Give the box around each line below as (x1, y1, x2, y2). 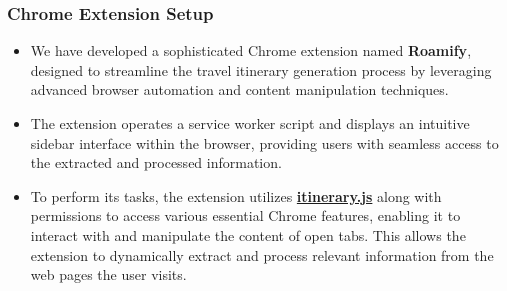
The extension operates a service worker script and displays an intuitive (30, 113, 470, 133)
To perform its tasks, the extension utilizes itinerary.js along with (30, 185, 442, 206)
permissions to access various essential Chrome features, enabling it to (30, 205, 461, 226)
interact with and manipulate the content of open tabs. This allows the (30, 224, 466, 245)
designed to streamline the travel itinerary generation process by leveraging (30, 59, 492, 80)
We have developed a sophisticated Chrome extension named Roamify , (30, 40, 472, 61)
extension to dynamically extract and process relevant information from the (30, 244, 494, 265)
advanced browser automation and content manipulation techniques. (30, 79, 449, 100)
